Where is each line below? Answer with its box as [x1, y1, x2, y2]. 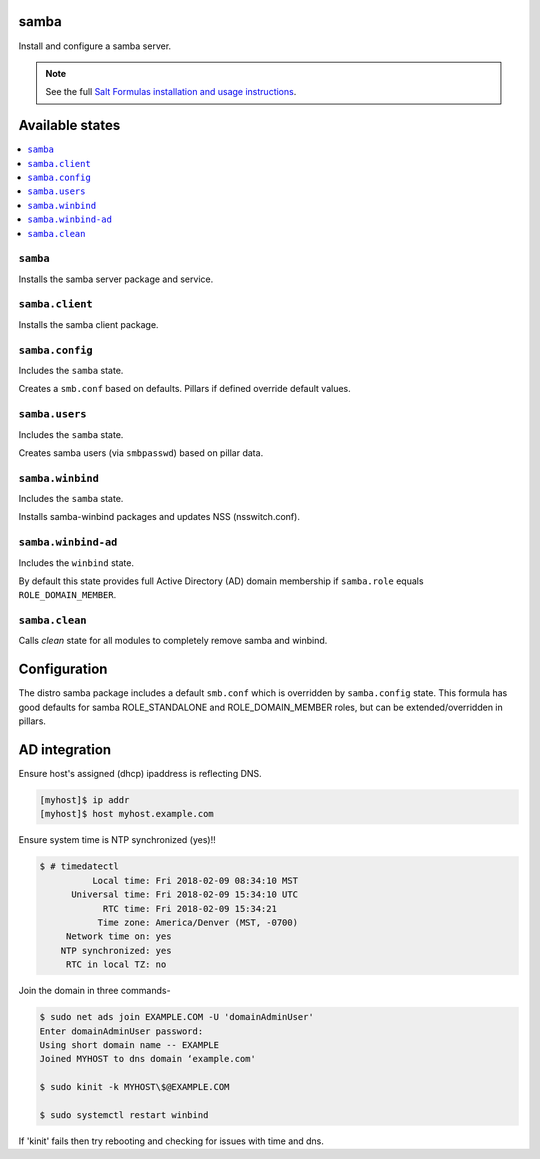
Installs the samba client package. [18, 318, 159, 330]
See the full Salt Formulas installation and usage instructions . [45, 86, 297, 98]
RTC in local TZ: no [65, 959, 167, 970]
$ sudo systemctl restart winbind [39, 1109, 209, 1120]
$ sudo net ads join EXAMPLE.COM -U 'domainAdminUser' [39, 1011, 314, 1023]
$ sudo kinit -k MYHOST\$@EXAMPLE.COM [39, 1081, 230, 1093]
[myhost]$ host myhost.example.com [39, 808, 214, 820]
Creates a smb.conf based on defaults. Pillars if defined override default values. [18, 383, 352, 395]
